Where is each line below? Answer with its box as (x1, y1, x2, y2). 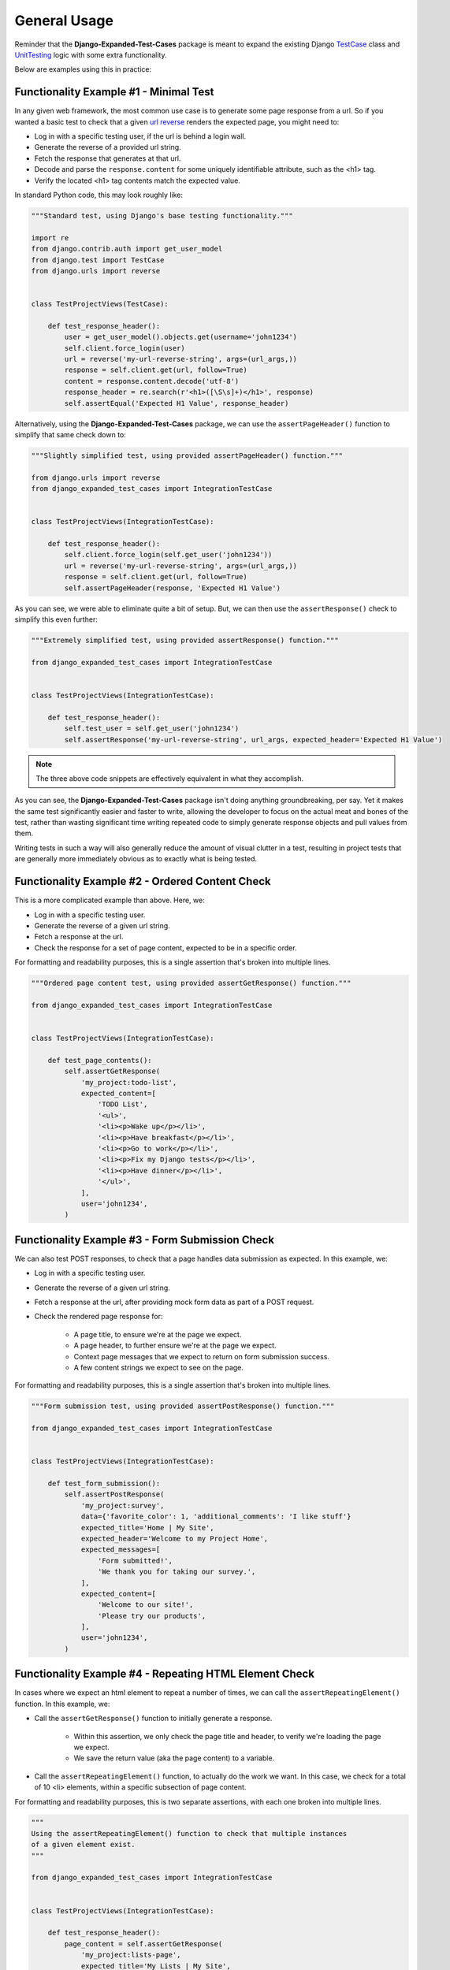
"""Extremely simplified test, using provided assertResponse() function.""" (31, 636, 339, 645)
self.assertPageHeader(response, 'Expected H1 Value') (64, 583, 281, 593)
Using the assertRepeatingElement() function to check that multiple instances (31, 1829, 348, 1838)
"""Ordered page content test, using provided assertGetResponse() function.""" (31, 979, 351, 988)
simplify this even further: (14, 615, 99, 624)
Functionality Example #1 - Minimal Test (14, 85, 214, 98)
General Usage (14, 12, 114, 29)
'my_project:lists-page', (80, 1950, 181, 1960)
